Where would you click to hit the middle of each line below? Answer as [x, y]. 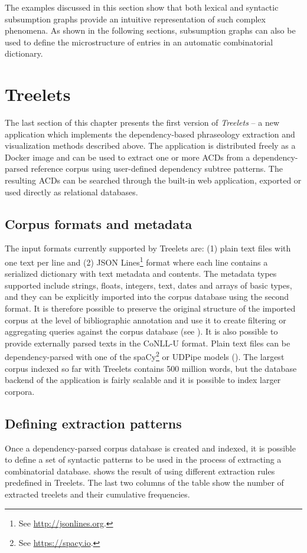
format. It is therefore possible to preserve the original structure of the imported [150, 308]
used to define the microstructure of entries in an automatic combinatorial [139, 42]
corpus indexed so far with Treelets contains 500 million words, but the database [151, 368]
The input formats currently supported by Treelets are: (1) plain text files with [148, 248]
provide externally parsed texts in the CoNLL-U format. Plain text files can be [148, 343]
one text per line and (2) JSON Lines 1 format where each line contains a [136, 261]
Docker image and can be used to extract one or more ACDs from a [128, 157]
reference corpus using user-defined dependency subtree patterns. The [157, 168]
